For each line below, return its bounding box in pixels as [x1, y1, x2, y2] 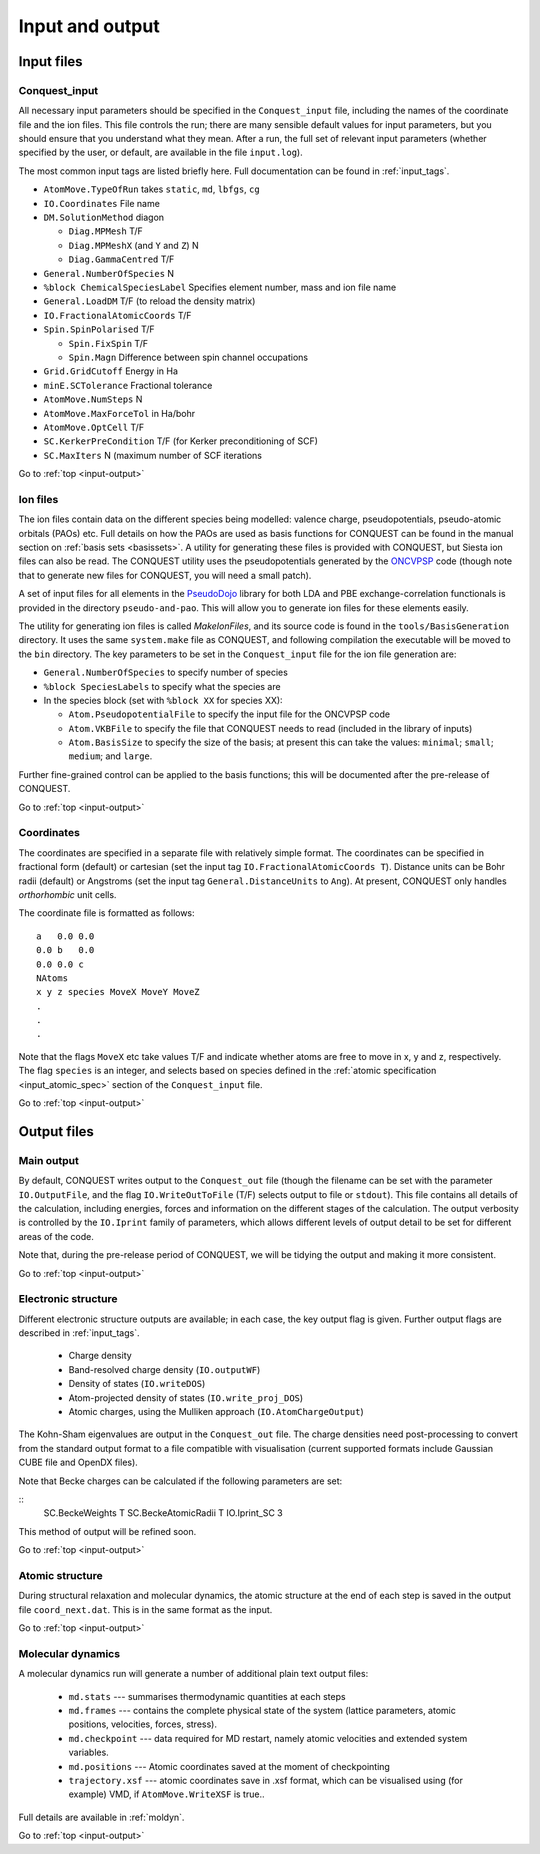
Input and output [18, 15, 160, 37]
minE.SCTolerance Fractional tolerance [43, 379, 213, 391]
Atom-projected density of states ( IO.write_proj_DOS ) [68, 1391, 304, 1404]
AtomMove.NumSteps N [43, 393, 143, 405]
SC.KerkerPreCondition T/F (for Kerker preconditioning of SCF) [43, 435, 319, 447]
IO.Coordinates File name [43, 197, 160, 209]
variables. [68, 1746, 109, 1759]
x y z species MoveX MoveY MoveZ [36, 986, 200, 998]
